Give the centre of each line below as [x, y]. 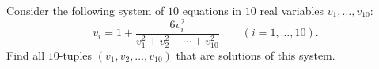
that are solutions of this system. [256, 54]
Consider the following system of [85, 10]
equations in [212, 10]
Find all [26, 54]
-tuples [76, 54]
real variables [292, 10]
